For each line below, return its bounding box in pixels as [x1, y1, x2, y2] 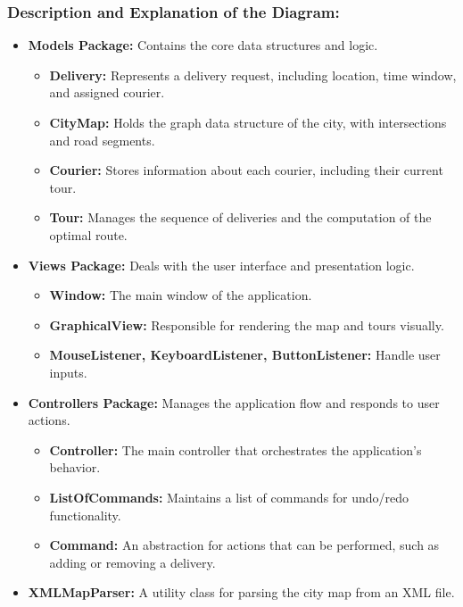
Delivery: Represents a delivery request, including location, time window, [49, 65, 457, 84]
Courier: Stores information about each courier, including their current [49, 161, 443, 179]
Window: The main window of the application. [49, 286, 312, 304]
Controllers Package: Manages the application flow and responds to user [28, 393, 440, 412]
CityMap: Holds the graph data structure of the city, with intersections [49, 113, 447, 131]
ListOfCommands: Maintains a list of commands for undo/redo [49, 487, 409, 506]
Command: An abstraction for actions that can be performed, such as [49, 536, 440, 554]
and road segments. [49, 130, 155, 149]
